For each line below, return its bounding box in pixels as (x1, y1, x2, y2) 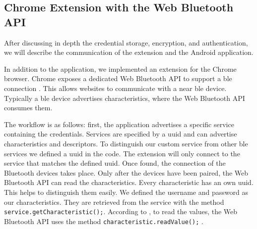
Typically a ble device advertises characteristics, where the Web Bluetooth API (4, 92, 245, 103)
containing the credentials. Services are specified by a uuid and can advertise (4, 129, 237, 139)
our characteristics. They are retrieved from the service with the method (4, 196, 224, 207)
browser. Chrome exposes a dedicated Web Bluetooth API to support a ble (4, 73, 232, 84)
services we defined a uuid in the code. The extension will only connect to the (4, 148, 240, 158)
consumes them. (4, 102, 53, 113)
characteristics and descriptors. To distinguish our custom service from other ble (4, 138, 248, 148)
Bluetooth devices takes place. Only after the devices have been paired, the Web (4, 167, 249, 178)
